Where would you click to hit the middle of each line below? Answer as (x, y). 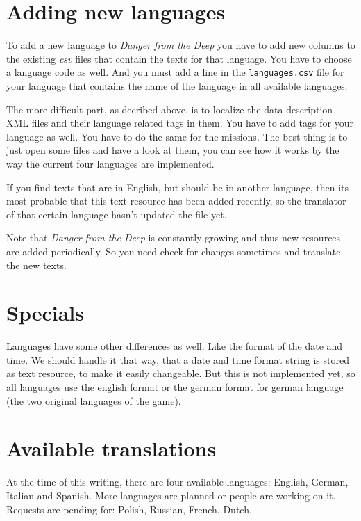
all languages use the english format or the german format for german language (175, 387)
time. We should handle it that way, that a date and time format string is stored (178, 359)
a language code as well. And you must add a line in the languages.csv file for (175, 72)
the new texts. (36, 265)
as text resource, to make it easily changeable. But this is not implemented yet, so (181, 373)
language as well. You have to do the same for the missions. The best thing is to (177, 136)
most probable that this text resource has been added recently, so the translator (176, 201)
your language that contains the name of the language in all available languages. (177, 85)
